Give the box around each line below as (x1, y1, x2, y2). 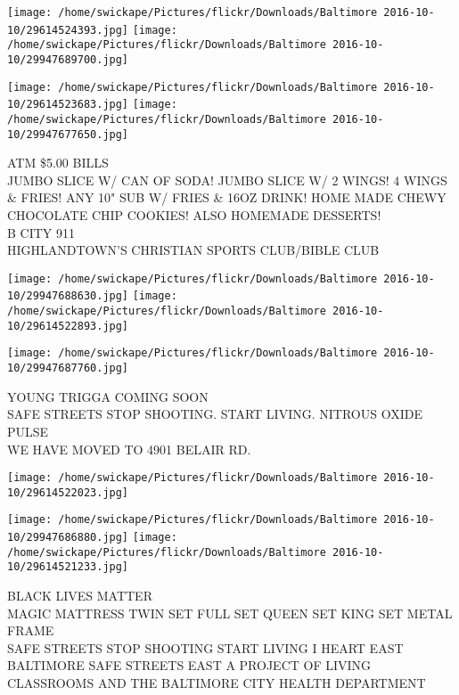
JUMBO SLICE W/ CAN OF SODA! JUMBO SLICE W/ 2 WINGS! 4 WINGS (7, 170, 447, 189)
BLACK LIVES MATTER (7, 586, 152, 605)
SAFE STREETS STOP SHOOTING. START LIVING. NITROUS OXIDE (7, 405, 422, 423)
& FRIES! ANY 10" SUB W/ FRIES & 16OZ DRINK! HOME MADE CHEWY (7, 188, 447, 207)
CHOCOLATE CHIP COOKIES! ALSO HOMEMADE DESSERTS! (7, 206, 381, 225)
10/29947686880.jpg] (7, 531, 129, 544)
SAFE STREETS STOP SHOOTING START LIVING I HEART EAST (7, 638, 404, 657)
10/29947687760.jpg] (7, 362, 129, 375)
